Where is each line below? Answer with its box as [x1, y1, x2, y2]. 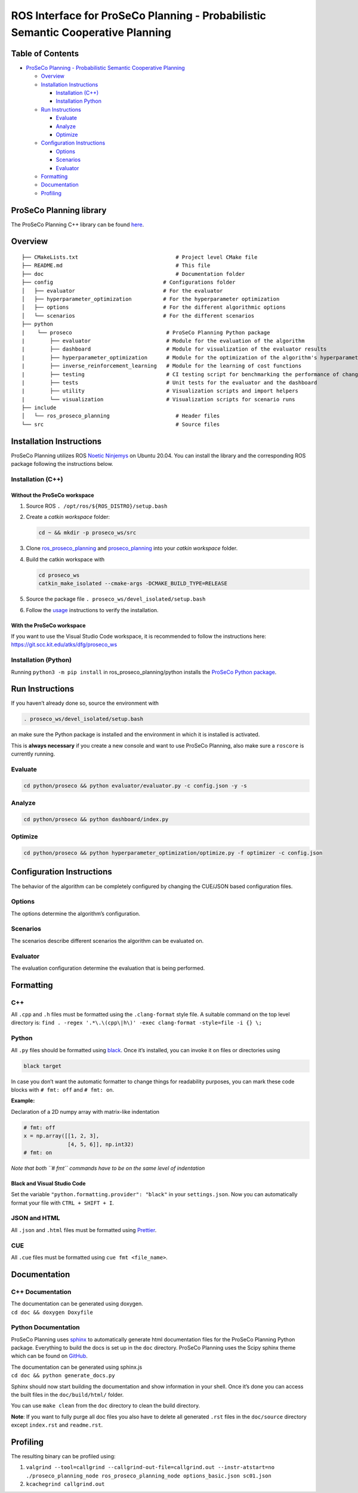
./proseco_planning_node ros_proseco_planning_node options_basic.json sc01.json [26, 1472, 271, 1479]
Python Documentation [11, 1323, 80, 1332]
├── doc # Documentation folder [21, 271, 245, 277]
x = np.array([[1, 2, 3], [23, 1132, 100, 1139]
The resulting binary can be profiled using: [11, 1453, 116, 1460]
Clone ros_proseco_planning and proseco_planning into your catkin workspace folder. [26, 545, 238, 552]
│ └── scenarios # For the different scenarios [21, 312, 255, 319]
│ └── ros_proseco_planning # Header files [21, 413, 220, 419]
